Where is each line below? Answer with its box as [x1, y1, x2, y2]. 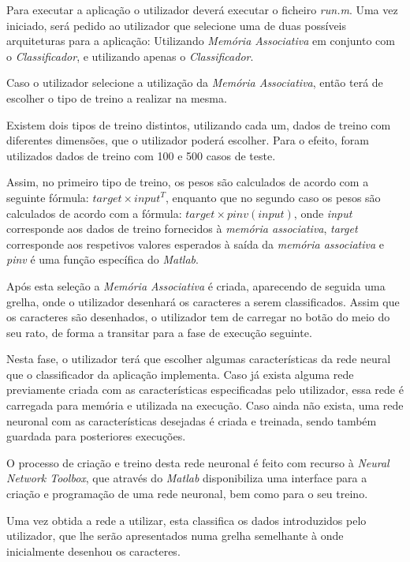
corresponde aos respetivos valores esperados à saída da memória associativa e [6, 235, 385, 252]
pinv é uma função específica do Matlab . [6, 251, 199, 268]
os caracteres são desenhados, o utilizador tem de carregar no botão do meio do [6, 309, 390, 325]
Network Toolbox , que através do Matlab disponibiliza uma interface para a [6, 470, 367, 486]
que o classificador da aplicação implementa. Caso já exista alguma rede [6, 365, 354, 382]
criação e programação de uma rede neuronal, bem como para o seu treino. [6, 485, 368, 502]
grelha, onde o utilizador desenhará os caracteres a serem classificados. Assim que [6, 293, 400, 309]
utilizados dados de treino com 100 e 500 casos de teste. [6, 147, 276, 163]
